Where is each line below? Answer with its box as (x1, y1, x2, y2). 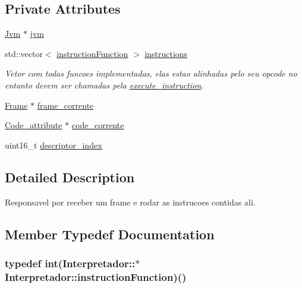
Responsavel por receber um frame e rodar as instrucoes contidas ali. (5, 195, 256, 208)
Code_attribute (5, 119, 62, 131)
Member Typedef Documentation (5, 224, 215, 243)
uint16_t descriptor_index (5, 138, 102, 151)
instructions (144, 47, 188, 59)
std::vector (5, 47, 43, 59)
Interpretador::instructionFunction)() (5, 269, 187, 284)
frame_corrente (37, 99, 94, 111)
